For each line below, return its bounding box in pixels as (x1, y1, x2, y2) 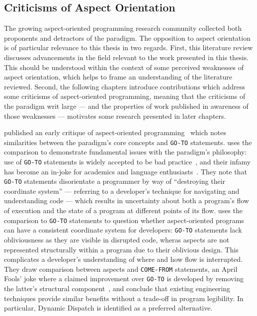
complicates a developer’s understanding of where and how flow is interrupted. (4, 254, 243, 264)
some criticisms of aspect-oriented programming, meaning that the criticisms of (4, 91, 246, 101)
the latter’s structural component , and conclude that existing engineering (4, 283, 231, 294)
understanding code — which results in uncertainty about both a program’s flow (4, 195, 249, 206)
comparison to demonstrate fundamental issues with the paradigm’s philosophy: (4, 147, 247, 157)
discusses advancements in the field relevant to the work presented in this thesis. (4, 52, 249, 62)
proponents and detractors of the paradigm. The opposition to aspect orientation (4, 32, 251, 43)
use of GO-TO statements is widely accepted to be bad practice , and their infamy (4, 156, 251, 166)
